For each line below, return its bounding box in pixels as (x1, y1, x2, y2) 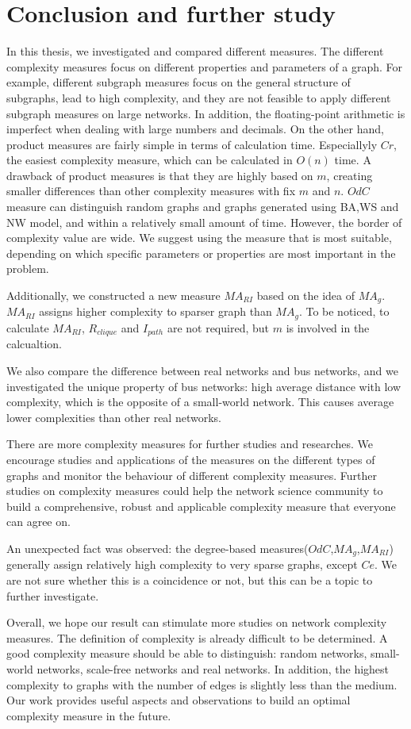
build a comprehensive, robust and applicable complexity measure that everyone (6, 497, 396, 514)
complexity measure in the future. (6, 707, 171, 723)
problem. (6, 260, 49, 277)
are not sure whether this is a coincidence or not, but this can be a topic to (6, 571, 373, 588)
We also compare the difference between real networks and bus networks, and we (6, 362, 398, 378)
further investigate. (6, 587, 99, 604)
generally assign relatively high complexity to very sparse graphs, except (6, 556, 358, 573)
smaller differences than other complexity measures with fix (6, 182, 296, 199)
